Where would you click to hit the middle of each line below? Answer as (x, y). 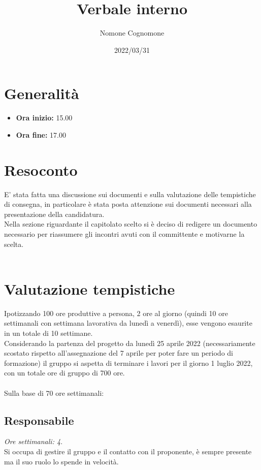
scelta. (14, 244)
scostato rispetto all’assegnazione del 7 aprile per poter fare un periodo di (119, 353)
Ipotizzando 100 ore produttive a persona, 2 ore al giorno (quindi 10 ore (116, 313)
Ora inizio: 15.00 (44, 118)
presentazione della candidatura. (54, 214)
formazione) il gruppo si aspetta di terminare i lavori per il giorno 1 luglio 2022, (128, 363)
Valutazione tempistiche (90, 288)
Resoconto (41, 169)
